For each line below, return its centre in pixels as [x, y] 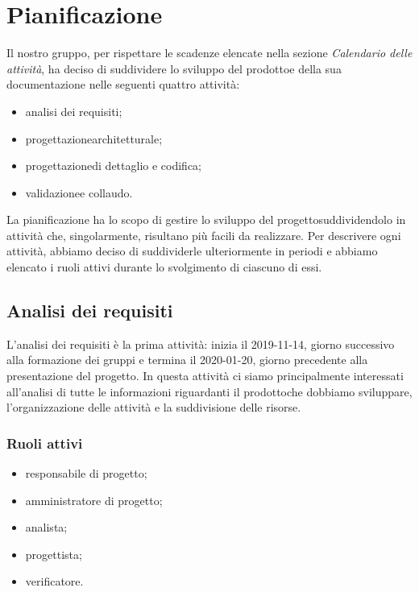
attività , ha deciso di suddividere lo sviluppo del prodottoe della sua [174, 68]
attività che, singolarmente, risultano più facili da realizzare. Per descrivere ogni [204, 235]
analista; [46, 527]
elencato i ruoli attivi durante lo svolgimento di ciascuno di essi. [164, 267]
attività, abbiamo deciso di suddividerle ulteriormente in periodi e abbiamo [192, 251]
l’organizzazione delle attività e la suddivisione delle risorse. [154, 407]
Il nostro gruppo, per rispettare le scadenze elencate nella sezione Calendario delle [209, 53]
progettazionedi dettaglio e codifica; [114, 166]
